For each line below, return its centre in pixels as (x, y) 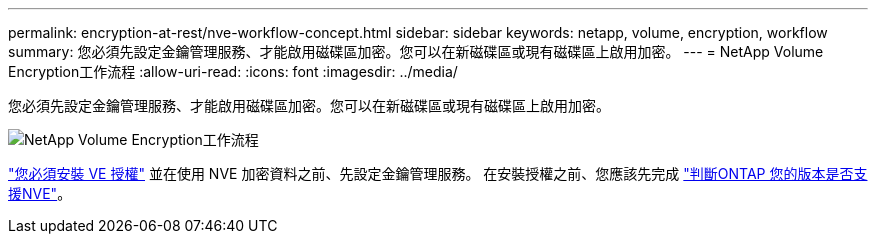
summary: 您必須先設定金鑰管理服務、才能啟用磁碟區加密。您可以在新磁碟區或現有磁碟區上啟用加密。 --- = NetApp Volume (416, 51)
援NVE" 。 (40, 193)
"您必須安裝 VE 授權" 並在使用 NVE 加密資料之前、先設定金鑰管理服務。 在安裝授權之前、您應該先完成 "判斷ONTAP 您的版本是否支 (438, 173)
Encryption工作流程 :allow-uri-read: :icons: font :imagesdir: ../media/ (233, 71)
